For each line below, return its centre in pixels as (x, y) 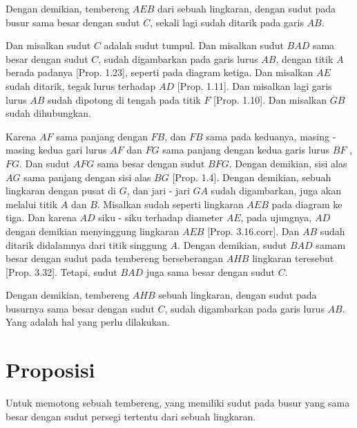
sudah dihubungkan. (48, 113)
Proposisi (50, 370)
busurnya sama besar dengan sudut (80, 308)
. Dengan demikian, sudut (232, 244)
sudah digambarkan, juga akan (276, 190)
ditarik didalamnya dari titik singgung (86, 244)
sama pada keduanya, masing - (271, 136)
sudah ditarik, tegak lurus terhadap (81, 85)
